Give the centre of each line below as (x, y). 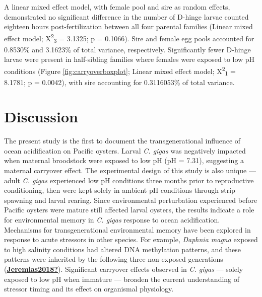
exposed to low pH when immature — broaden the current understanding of (122, 279)
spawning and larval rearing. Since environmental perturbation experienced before (131, 200)
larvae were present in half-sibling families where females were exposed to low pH (129, 59)
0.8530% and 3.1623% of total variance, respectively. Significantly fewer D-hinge (127, 49)
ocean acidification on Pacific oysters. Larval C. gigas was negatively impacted (125, 150)
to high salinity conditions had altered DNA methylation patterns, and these (123, 249)
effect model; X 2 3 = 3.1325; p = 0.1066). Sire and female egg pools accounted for (129, 38)
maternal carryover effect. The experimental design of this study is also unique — (130, 170)
